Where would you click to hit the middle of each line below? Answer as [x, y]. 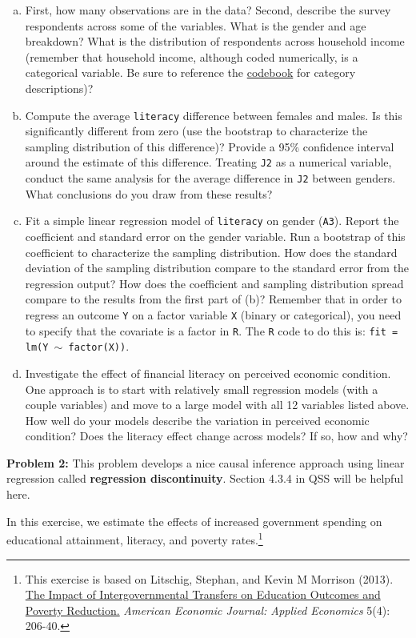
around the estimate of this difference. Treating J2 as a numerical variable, [208, 162]
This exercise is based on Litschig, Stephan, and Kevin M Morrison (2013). [209, 578]
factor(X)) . [99, 346]
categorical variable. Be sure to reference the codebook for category [190, 72]
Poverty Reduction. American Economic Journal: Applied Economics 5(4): [208, 610]
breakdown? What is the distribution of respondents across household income [215, 41]
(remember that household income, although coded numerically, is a [192, 56]
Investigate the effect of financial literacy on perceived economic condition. [208, 373]
